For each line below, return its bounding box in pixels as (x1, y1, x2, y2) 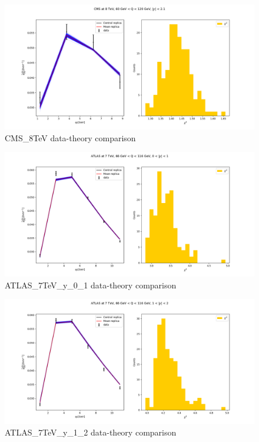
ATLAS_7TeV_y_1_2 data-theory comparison (5, 426, 177, 438)
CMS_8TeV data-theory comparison (5, 131, 136, 144)
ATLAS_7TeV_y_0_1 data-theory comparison (5, 278, 177, 291)
